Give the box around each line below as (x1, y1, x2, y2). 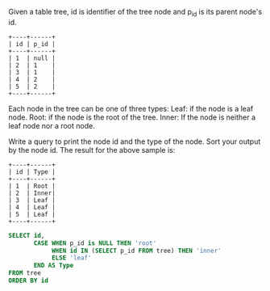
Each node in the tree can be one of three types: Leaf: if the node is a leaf (8, 103, 254, 113)
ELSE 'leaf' (51, 254, 92, 262)
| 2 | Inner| (8, 189, 56, 197)
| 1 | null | (8, 54, 56, 62)
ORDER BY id (8, 276, 48, 285)
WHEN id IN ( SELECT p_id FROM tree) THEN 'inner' (51, 247, 222, 255)
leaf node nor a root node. (8, 120, 95, 130)
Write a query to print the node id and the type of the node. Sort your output (8, 137, 261, 146)
